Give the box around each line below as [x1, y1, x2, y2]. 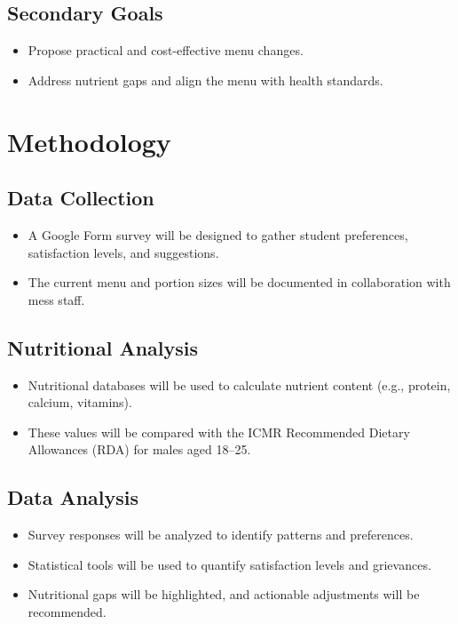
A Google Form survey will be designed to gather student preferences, [28, 225, 408, 244]
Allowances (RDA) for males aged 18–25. [28, 440, 251, 459]
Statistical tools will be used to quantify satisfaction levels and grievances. [28, 555, 431, 573]
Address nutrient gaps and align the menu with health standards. [28, 70, 383, 89]
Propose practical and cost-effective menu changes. [28, 41, 304, 60]
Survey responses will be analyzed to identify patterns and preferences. [28, 525, 414, 544]
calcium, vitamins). [28, 393, 132, 412]
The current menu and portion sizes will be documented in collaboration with [28, 273, 451, 292]
